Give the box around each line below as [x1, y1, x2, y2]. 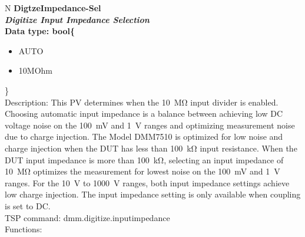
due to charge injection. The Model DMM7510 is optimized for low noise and [5, 130, 283, 143]
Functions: [5, 223, 42, 235]
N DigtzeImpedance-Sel [5, 2, 101, 14]
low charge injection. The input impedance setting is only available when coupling [5, 188, 301, 200]
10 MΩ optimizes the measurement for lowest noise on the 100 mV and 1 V [5, 165, 280, 177]
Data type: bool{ [5, 25, 75, 37]
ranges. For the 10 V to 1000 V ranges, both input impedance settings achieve [5, 176, 290, 189]
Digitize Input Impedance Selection [5, 13, 150, 25]
